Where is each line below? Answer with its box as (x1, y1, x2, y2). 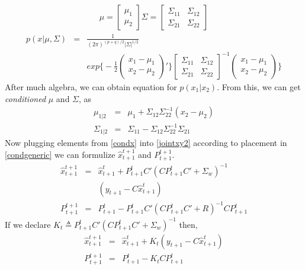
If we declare (5, 218, 51, 230)
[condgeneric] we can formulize (5, 148, 115, 160)
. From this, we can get (217, 80, 301, 93)
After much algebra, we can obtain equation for (5, 80, 177, 93)
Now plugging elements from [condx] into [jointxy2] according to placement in (5, 136, 287, 148)
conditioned (5, 92, 46, 104)
